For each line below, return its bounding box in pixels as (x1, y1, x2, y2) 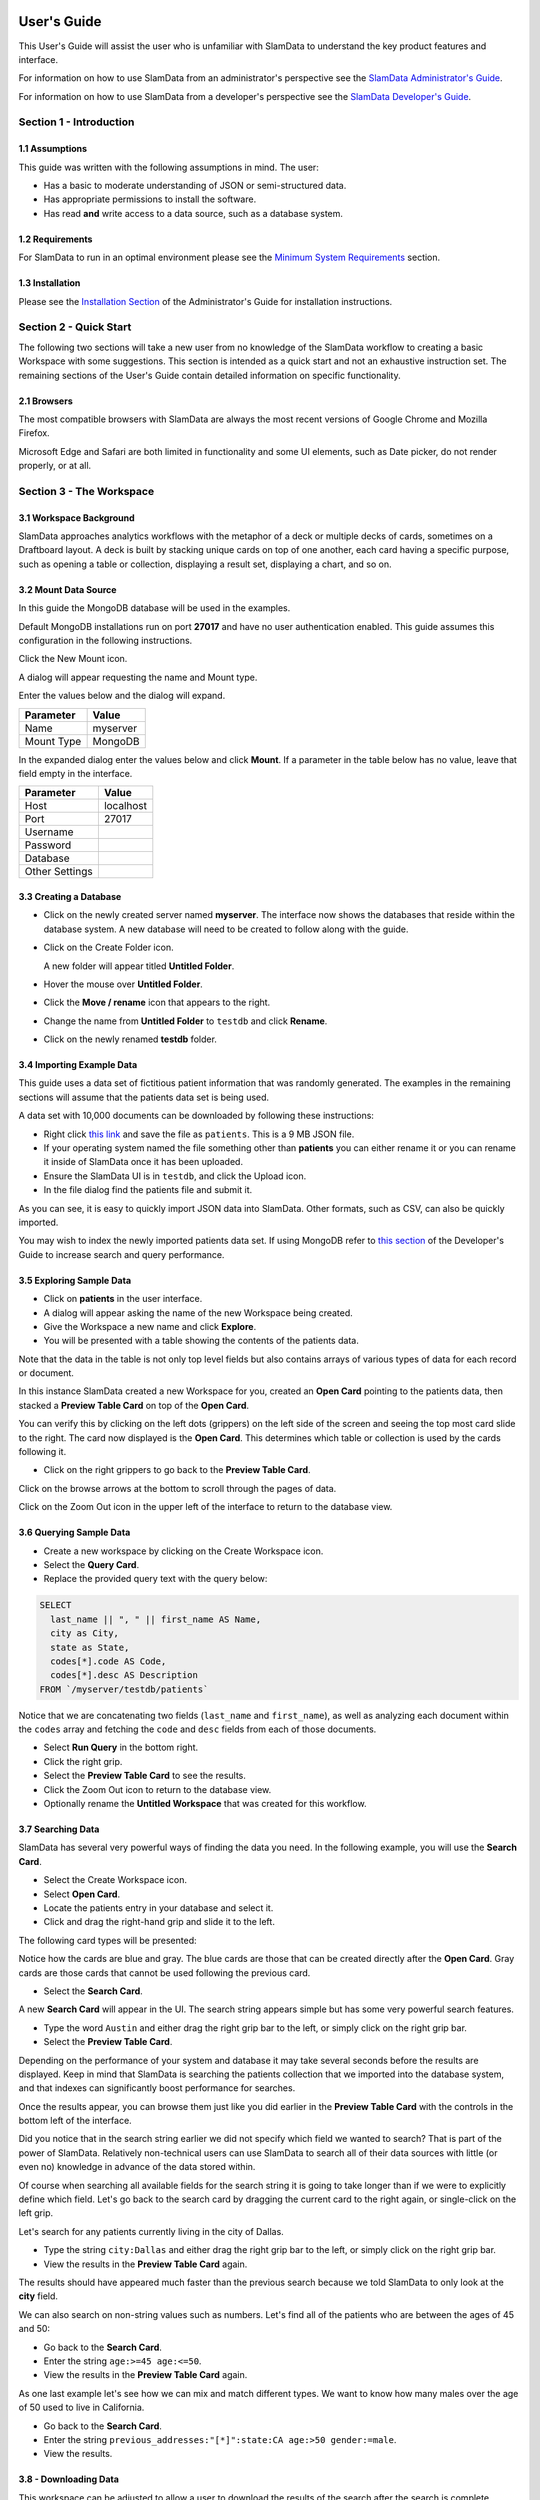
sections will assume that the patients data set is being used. (18, 1091, 270, 1103)
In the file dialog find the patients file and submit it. (43, 1184, 253, 1196)
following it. (18, 1446, 67, 1458)
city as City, (50, 1628, 120, 1639)
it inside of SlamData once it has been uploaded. (43, 1156, 244, 1168)
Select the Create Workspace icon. (43, 1874, 187, 1886)
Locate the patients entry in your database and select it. (43, 1902, 274, 1914)
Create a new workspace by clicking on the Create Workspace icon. (43, 1545, 324, 1557)
